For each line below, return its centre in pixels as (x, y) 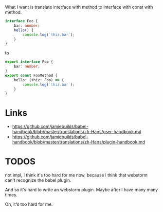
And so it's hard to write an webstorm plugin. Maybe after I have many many (81, 190)
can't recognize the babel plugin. (38, 180)
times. (11, 195)
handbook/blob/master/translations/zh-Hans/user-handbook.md (77, 132)
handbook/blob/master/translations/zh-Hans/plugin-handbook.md (78, 142)
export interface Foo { (29, 62)
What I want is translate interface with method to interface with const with (79, 7)
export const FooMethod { (31, 75)
